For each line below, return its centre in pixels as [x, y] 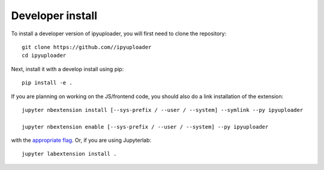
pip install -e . [47, 83]
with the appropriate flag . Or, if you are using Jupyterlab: [81, 140]
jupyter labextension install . [69, 154]
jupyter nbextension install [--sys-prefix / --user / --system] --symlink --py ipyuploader [163, 110]
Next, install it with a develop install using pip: [67, 69]
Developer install [54, 16]
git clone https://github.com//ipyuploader [87, 47]
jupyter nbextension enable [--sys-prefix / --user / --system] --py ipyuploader [145, 127]
